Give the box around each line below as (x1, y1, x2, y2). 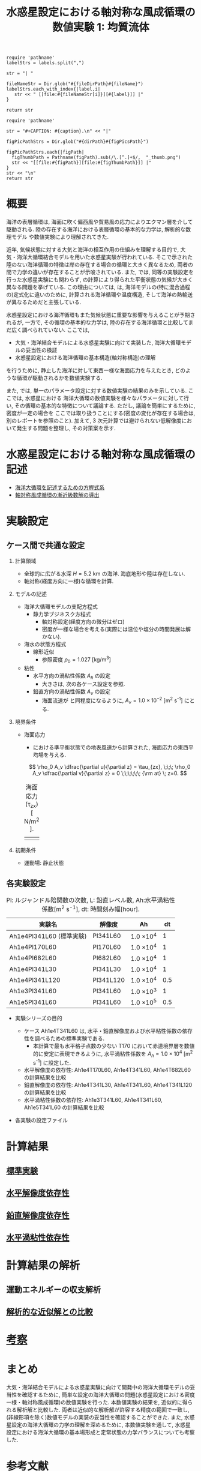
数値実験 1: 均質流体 (52, 20, 150, 34)
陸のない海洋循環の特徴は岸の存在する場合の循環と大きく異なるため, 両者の (6, 261, 193, 268)
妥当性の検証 (25, 346, 58, 354)
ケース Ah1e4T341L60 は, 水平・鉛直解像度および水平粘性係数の (23, 1027, 182, 1035)
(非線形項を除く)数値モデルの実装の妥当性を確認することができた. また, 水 (6, 1414, 190, 1421)
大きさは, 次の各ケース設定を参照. (41, 681, 125, 688)
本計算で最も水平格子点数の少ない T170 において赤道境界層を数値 (32, 1042, 195, 1050)
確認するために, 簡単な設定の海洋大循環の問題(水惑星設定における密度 (22, 1391, 196, 1398)
